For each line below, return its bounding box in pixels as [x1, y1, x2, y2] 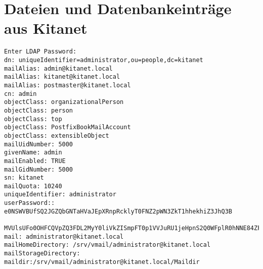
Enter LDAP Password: [4, 48, 77, 56]
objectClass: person [4, 106, 73, 114]
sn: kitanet [4, 174, 44, 182]
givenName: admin [4, 149, 62, 156]
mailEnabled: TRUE [4, 157, 66, 165]
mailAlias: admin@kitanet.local [4, 65, 113, 72]
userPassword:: [4, 199, 55, 207]
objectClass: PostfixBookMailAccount [4, 124, 131, 131]
